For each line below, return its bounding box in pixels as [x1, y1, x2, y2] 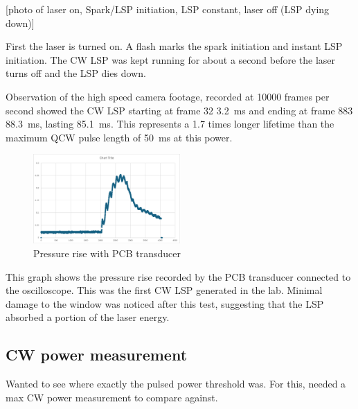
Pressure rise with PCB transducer [33, 245, 181, 260]
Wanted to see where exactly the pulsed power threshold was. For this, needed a [6, 376, 346, 391]
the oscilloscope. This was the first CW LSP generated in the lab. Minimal [6, 283, 323, 297]
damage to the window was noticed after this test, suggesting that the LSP [6, 296, 324, 311]
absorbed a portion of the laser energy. [6, 310, 170, 324]
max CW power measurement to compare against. [6, 390, 218, 404]
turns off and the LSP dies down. [6, 66, 146, 80]
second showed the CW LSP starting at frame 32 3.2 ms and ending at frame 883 [6, 103, 353, 117]
